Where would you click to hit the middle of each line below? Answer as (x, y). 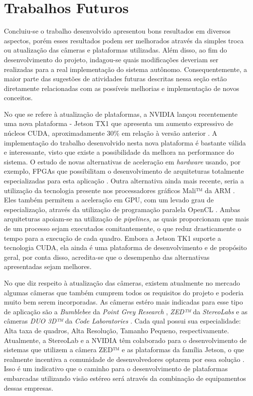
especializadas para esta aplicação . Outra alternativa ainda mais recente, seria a (124, 181)
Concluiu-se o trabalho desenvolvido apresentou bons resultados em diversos (117, 31)
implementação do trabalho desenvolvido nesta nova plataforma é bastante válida (125, 142)
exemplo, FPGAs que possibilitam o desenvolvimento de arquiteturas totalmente (124, 171)
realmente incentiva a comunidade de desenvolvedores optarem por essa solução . (124, 359)
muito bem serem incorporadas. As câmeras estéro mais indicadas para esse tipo (124, 302)
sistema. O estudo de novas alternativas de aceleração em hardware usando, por (122, 161)
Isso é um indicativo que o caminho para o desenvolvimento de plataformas (116, 369)
